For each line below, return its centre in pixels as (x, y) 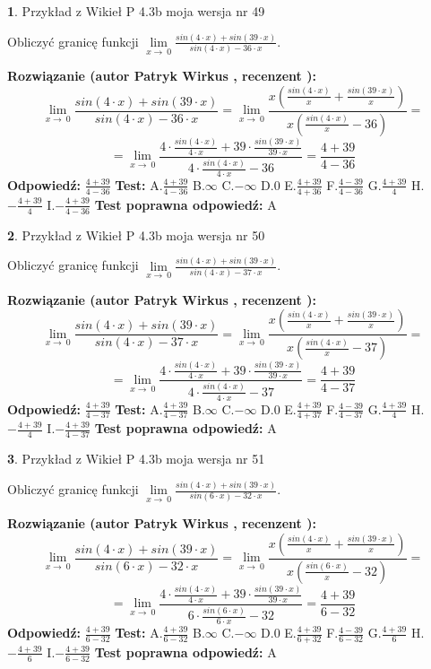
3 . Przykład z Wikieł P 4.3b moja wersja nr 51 (136, 459)
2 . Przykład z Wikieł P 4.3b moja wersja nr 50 (136, 235)
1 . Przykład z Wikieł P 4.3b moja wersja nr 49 (136, 11)
